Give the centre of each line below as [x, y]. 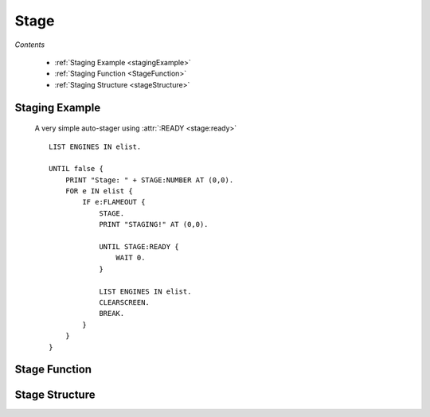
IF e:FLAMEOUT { [114, 202]
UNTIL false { [76, 169]
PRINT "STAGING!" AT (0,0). [154, 224]
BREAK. [112, 314]
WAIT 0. [131, 258]
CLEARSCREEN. [125, 302]
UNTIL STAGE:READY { [139, 247]
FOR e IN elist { [99, 191]
